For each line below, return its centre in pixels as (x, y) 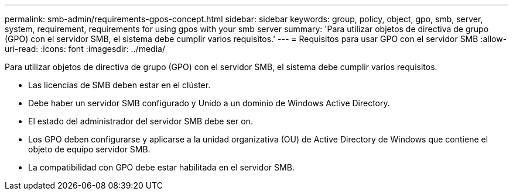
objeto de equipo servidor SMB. (89, 149)
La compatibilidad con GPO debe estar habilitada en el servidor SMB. (161, 167)
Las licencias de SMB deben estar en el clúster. (119, 85)
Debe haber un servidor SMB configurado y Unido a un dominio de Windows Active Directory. (209, 103)
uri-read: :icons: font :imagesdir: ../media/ (85, 49)
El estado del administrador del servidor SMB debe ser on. (141, 121)
